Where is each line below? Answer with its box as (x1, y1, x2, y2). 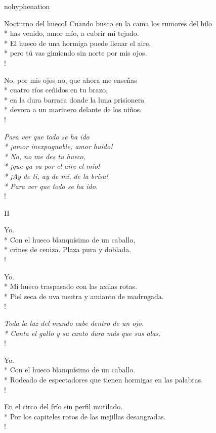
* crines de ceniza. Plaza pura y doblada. (4, 244, 132, 255)
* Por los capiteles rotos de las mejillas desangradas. (4, 411, 166, 421)
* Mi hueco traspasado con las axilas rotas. (4, 281, 137, 292)
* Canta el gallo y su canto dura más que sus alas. (4, 327, 161, 338)
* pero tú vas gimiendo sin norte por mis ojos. (4, 47, 147, 58)
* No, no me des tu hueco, (4, 151, 86, 161)
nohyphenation (4, 1, 50, 11)
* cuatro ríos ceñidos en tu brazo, (4, 84, 108, 95)
